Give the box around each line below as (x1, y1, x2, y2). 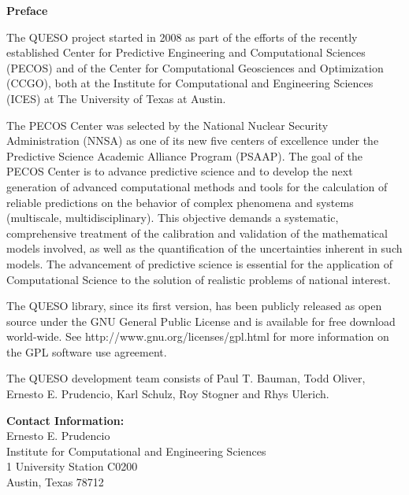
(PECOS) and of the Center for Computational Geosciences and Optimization (6, 59, 384, 76)
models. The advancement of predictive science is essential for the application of (6, 255, 393, 272)
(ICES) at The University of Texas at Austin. (6, 90, 226, 106)
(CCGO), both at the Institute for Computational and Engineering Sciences (6, 75, 374, 91)
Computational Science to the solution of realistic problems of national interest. (6, 271, 391, 287)
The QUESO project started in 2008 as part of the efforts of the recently (6, 28, 358, 45)
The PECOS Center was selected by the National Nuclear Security (6, 116, 329, 133)
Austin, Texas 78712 (6, 474, 104, 490)
